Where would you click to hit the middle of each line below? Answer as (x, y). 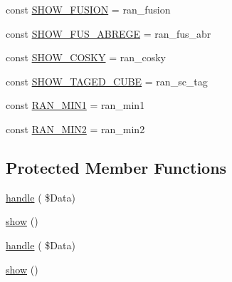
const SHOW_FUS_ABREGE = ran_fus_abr (109, 33)
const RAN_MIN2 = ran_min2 (75, 129)
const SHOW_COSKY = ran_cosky (86, 57)
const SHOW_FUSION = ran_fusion (88, 9)
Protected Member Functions (116, 167)
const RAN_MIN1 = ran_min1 (75, 105)
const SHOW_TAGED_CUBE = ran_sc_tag (107, 81)
